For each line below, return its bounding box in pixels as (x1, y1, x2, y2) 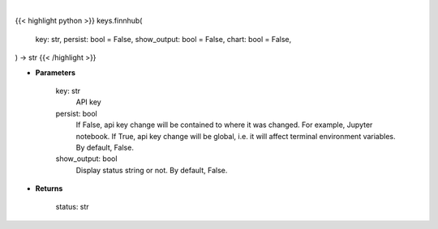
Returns (35, 184, 63, 193)
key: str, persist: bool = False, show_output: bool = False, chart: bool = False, (35, 34, 292, 44)
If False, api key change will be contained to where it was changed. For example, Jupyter (75, 120, 373, 129)
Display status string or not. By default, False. (75, 165, 228, 175)
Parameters (35, 67, 76, 77)
